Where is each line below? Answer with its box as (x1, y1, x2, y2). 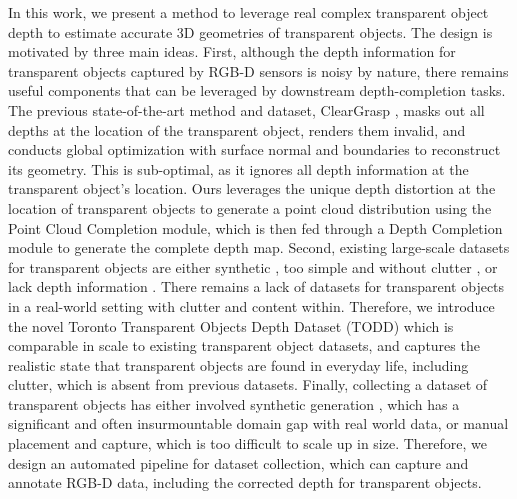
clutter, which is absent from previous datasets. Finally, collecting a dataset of (8, 374, 488, 395)
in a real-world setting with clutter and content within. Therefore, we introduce (8, 295, 495, 316)
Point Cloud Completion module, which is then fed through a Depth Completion (8, 217, 503, 238)
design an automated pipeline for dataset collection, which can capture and (8, 452, 469, 473)
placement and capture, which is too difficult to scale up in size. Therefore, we (8, 433, 488, 454)
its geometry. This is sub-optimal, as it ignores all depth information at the (8, 158, 469, 179)
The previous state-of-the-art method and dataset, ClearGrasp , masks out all (8, 99, 485, 120)
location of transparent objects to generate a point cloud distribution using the (8, 197, 492, 218)
